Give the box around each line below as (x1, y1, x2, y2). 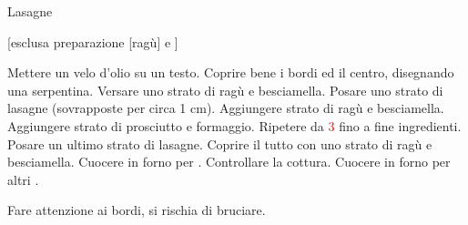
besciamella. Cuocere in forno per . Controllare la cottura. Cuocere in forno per (7, 152, 451, 171)
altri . (7, 169, 39, 189)
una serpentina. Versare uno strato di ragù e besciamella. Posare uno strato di (7, 80, 443, 99)
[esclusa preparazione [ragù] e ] (7, 32, 178, 51)
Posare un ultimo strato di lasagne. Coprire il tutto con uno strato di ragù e (7, 134, 432, 153)
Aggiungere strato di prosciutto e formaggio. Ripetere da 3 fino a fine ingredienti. (7, 116, 462, 135)
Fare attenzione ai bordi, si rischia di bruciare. (7, 200, 266, 220)
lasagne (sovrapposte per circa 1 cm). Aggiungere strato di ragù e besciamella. (7, 98, 444, 118)
